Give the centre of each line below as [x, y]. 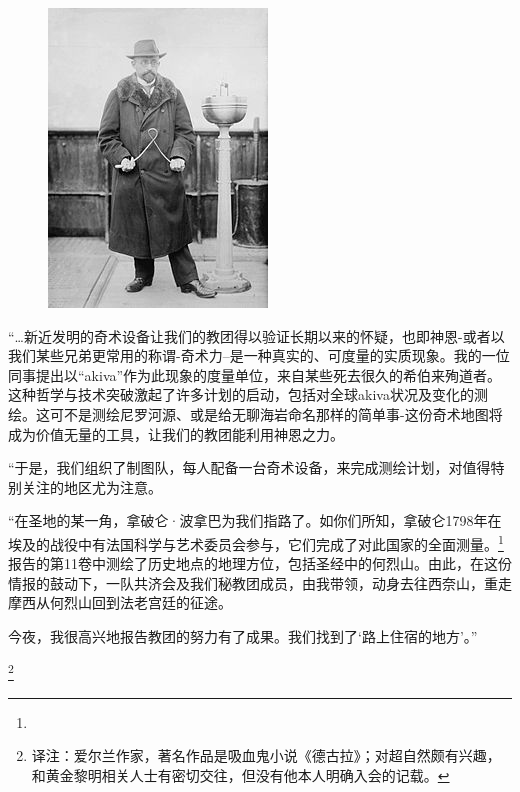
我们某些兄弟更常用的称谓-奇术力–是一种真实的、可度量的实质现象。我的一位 [259, 355]
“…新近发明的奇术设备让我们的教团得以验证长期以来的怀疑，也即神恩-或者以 [256, 335]
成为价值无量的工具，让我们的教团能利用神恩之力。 [176, 433]
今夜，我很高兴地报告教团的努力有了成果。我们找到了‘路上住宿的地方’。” [243, 635]
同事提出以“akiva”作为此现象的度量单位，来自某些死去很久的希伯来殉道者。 [255, 374]
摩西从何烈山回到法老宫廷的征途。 [120, 602]
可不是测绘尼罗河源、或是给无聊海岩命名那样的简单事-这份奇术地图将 [276, 413]
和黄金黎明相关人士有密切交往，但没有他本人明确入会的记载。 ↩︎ [240, 775]
